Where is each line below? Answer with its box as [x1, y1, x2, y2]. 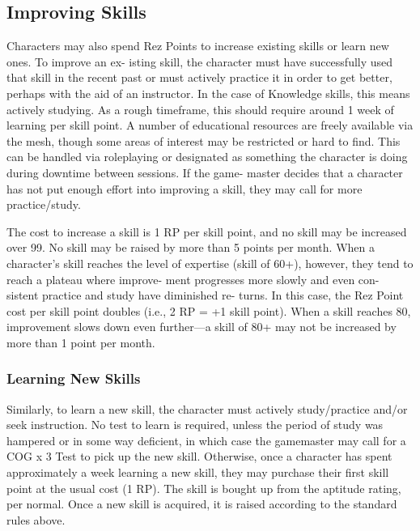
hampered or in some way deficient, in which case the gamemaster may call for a [6, 431, 406, 448]
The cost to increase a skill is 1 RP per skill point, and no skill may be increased [6, 223, 407, 240]
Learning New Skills [6, 368, 141, 389]
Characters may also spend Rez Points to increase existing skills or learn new [6, 37, 389, 54]
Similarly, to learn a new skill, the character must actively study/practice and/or [6, 400, 408, 417]
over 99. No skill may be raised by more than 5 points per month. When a [6, 239, 375, 256]
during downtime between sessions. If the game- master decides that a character [6, 164, 403, 181]
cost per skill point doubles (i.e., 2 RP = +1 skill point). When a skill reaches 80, [6, 302, 411, 319]
